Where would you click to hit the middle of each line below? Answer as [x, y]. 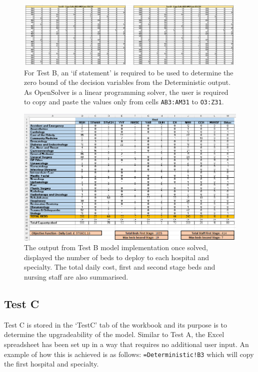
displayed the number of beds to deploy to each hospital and [117, 257]
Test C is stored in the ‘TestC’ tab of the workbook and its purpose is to [115, 324]
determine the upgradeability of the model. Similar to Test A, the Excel [114, 334]
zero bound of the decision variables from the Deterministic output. [127, 82]
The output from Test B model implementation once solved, [116, 247]
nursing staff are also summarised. [76, 277]
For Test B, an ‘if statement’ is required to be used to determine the [129, 72]
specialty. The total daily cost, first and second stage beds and [120, 267]
